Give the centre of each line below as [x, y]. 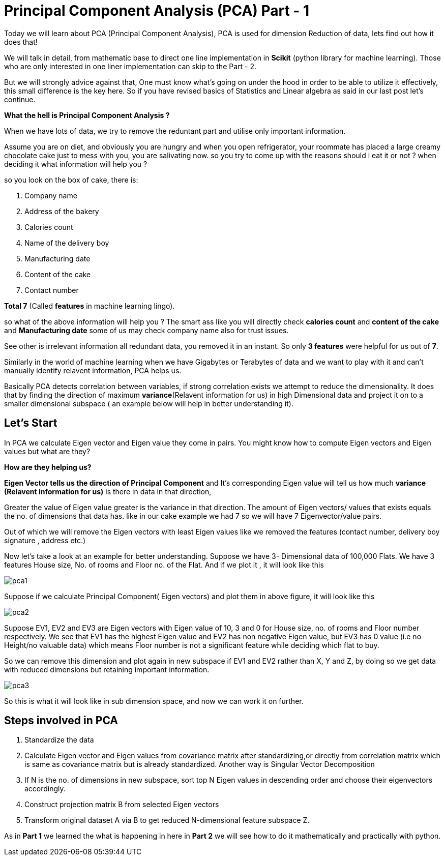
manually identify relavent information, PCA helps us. [93, 370]
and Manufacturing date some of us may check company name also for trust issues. [146, 330]
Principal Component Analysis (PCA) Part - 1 [157, 11]
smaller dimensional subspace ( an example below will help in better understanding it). [149, 403]
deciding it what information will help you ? [76, 164]
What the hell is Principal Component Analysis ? [87, 115]
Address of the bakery [62, 211]
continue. [20, 99]
